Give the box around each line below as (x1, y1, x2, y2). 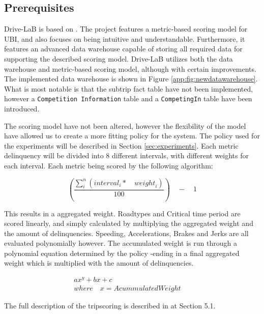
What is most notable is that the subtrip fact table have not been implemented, (4, 83, 253, 94)
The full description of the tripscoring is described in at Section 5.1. (4, 300, 216, 311)
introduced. (4, 103, 40, 114)
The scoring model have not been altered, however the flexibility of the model (4, 120, 246, 131)
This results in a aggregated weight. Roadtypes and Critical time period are (4, 208, 241, 218)
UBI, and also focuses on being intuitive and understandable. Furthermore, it (4, 33, 245, 44)
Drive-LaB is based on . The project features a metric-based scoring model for (4, 23, 248, 34)
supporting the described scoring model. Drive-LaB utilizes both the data (4, 53, 233, 64)
